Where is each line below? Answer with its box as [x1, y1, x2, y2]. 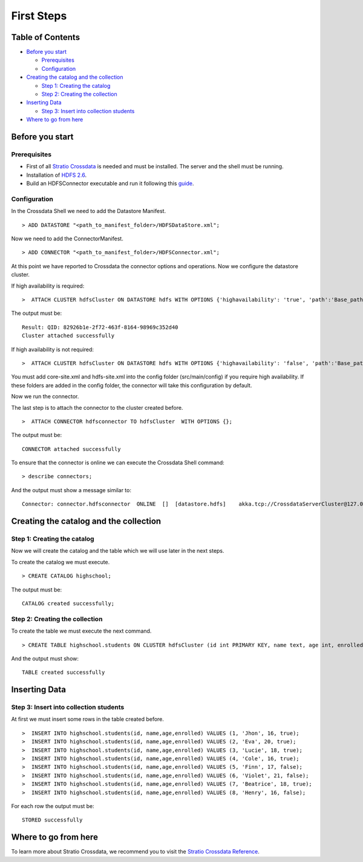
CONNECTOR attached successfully [22, 446, 121, 452]
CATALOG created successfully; [22, 600, 115, 607]
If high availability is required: [11, 282, 85, 289]
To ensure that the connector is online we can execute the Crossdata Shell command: [11, 459, 225, 466]
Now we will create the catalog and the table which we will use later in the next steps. [11, 547, 224, 554]
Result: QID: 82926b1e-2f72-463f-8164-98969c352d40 [22, 324, 178, 331]
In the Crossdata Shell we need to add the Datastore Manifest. [11, 208, 166, 215]
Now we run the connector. [11, 393, 79, 400]
